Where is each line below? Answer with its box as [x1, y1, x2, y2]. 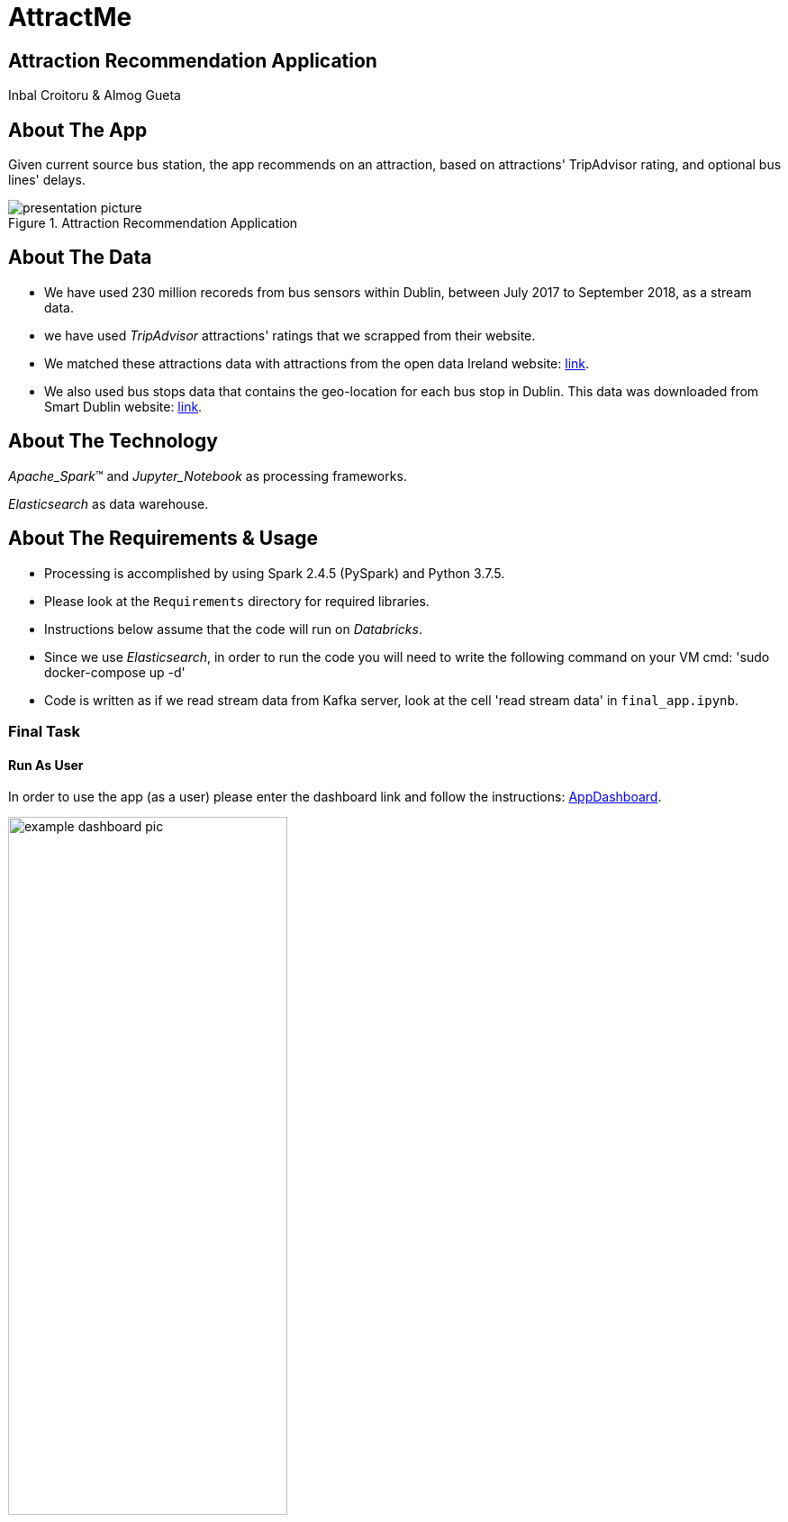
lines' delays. [8, 172, 86, 188]
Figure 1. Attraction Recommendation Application [8, 215, 298, 231]
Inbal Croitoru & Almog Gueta [8, 87, 181, 104]
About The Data [8, 246, 152, 269]
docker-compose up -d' [44, 664, 186, 680]
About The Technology [8, 430, 218, 453]
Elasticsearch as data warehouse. [8, 495, 209, 512]
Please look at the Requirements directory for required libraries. [44, 593, 430, 609]
